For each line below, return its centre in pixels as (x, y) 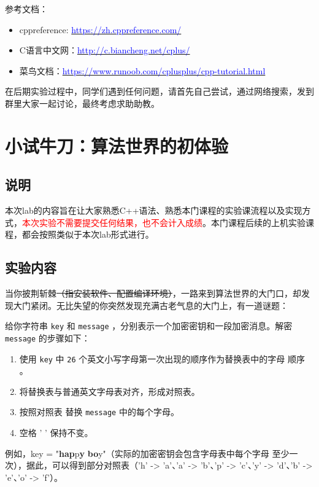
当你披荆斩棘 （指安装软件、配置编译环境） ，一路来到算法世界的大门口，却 (153, 293)
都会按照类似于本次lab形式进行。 (88, 234)
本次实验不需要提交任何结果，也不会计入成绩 (112, 222)
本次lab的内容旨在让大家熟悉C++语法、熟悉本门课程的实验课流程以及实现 (154, 210)
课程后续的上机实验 (267, 222)
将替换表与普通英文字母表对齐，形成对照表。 (110, 391)
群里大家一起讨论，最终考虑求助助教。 (82, 103)
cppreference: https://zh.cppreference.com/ (100, 29)
